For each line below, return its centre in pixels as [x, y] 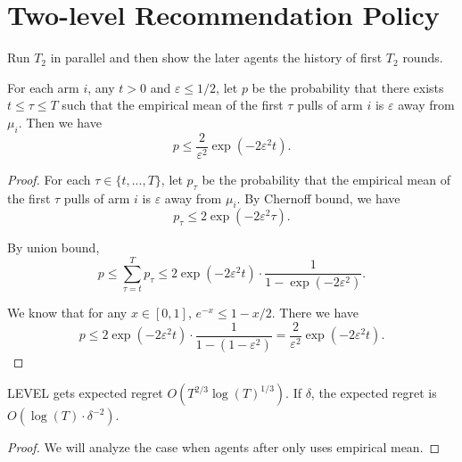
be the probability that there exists [348, 87]
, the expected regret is [374, 393]
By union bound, [54, 247]
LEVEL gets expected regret [85, 393]
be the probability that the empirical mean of [326, 179]
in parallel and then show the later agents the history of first [216, 58]
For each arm [43, 87]
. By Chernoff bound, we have [318, 198]
